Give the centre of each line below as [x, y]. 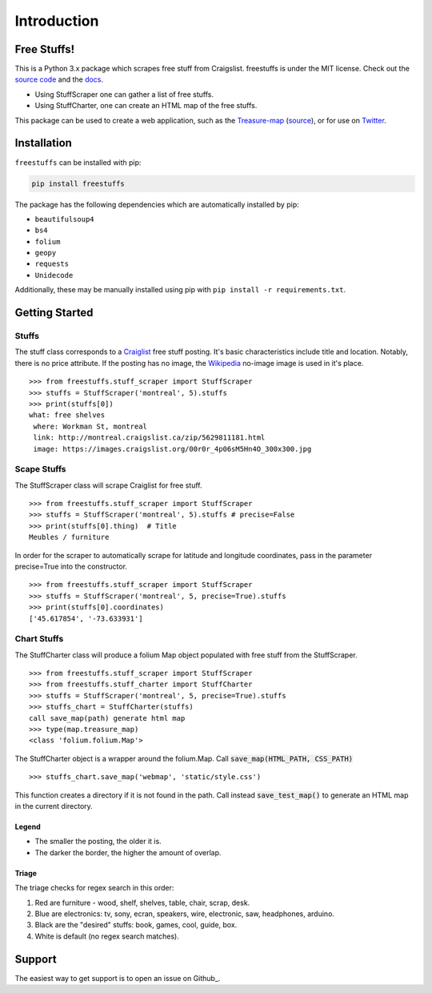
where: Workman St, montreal [90, 426]
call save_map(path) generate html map [107, 718]
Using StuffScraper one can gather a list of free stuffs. [124, 94]
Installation [43, 143]
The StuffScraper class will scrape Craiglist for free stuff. [109, 485]
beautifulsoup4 [65, 219]
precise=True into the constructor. [71, 566]
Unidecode [54, 275]
